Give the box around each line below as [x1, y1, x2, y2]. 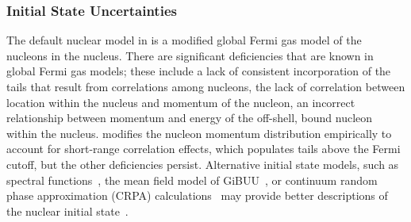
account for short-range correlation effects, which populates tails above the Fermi [6, 140, 401, 157]
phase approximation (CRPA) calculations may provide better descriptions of [6, 187, 388, 204]
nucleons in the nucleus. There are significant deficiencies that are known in [6, 47, 374, 63]
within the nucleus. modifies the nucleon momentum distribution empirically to [6, 124, 392, 141]
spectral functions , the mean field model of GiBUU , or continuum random [6, 171, 378, 188]
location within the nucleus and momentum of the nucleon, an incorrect [6, 94, 355, 110]
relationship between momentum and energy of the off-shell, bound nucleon [6, 109, 373, 126]
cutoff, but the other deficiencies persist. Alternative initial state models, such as [6, 155, 399, 172]
